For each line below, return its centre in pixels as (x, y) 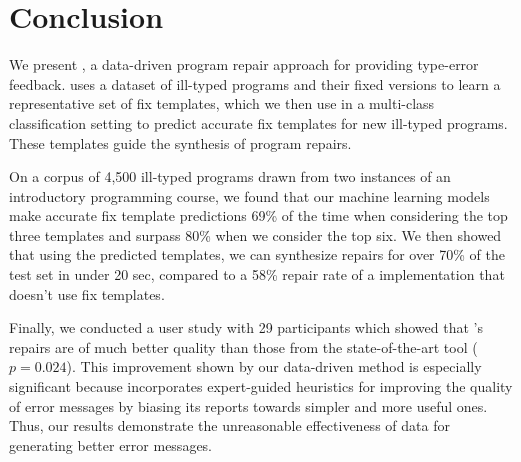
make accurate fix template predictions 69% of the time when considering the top (258, 215)
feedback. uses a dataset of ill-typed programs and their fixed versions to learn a (255, 83)
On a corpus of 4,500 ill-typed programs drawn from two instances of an (230, 176)
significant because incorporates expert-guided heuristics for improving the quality (261, 386)
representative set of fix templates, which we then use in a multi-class (222, 103)
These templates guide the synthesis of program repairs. (180, 142)
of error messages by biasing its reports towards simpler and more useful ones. (248, 405)
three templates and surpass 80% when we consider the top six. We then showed (255, 234)
